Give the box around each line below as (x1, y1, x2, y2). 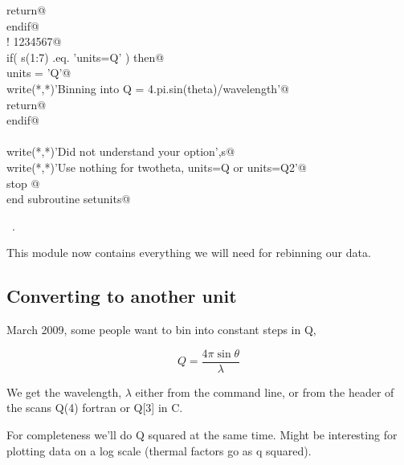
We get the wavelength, (6, 383, 122, 400)
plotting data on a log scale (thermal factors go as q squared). (6, 442, 312, 459)
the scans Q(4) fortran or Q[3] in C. (6, 399, 183, 416)
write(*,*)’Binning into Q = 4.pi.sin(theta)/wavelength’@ (6, 80, 289, 96)
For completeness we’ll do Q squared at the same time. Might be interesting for (6, 426, 398, 443)
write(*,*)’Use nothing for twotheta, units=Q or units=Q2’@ (6, 158, 307, 175)
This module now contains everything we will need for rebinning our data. (6, 244, 371, 261)
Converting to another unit (6, 283, 237, 308)
